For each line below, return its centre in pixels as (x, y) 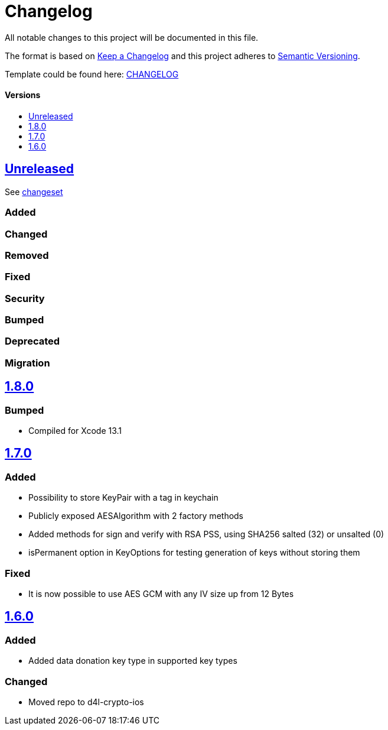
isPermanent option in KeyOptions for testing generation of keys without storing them (194, 553)
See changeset (34, 192)
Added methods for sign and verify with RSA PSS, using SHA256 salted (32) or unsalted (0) (206, 534)
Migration (27, 363)
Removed (27, 255)
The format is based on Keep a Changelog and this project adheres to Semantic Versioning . (182, 56)
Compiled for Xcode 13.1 (75, 431)
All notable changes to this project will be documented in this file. (132, 37)
